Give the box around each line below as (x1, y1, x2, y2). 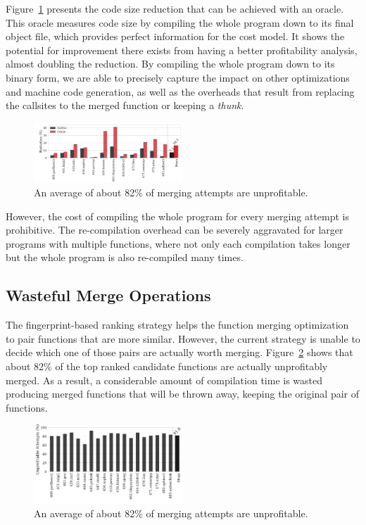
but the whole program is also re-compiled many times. (6, 250, 244, 265)
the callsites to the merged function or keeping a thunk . (6, 98, 244, 113)
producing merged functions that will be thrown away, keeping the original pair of (6, 386, 359, 401)
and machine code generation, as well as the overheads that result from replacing (6, 84, 355, 99)
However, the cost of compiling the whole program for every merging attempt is (6, 208, 350, 223)
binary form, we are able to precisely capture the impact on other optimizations (6, 70, 350, 84)
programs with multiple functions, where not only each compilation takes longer (6, 236, 351, 251)
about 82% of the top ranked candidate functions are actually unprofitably (6, 359, 328, 373)
